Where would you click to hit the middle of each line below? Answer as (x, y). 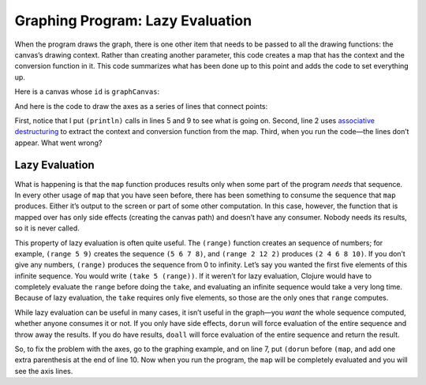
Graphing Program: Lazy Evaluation (133, 21)
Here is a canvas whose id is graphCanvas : (87, 92)
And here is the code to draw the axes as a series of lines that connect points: (141, 106)
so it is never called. (47, 228)
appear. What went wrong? (58, 143)
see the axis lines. (44, 371)
